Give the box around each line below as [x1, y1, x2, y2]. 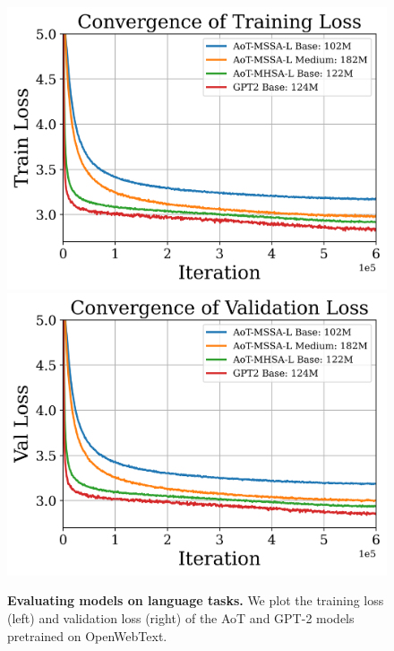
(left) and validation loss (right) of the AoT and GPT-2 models [7, 608, 355, 627]
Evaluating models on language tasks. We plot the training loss [7, 591, 384, 610]
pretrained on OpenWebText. [7, 626, 167, 645]
